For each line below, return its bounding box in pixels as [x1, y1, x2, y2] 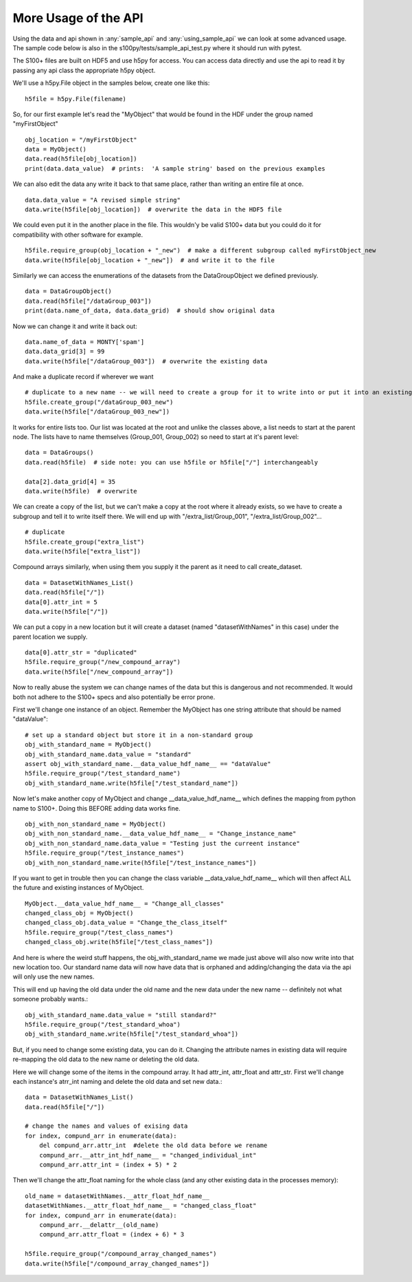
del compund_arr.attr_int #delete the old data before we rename [38, 1142, 268, 1149]
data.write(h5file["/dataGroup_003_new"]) [25, 408, 170, 416]
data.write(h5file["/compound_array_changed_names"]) [25, 1259, 209, 1268]
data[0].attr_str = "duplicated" [25, 649, 137, 656]
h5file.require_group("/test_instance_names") [25, 849, 185, 857]
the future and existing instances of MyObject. [12, 884, 144, 892]
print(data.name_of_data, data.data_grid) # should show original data [25, 307, 275, 314]
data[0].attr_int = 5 [25, 598, 98, 606]
